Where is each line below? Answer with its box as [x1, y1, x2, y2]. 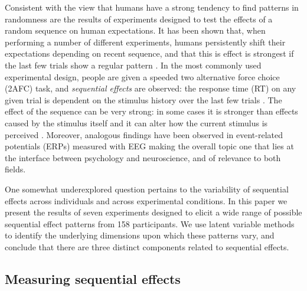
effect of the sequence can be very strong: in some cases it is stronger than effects [5, 105, 298, 117]
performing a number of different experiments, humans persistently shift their [5, 35, 286, 48]
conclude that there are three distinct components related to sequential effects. [5, 240, 289, 253]
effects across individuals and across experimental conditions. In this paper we [5, 194, 288, 207]
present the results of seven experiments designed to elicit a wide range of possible [5, 206, 302, 218]
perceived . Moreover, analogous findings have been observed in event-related [5, 128, 283, 140]
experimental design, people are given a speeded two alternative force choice [5, 70, 280, 83]
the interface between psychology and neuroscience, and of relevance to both [5, 151, 281, 164]
